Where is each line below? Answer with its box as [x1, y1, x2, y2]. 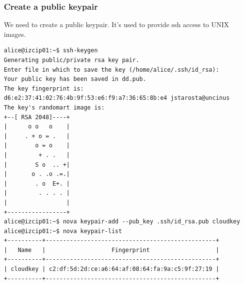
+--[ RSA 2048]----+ [4, 113, 70, 121]
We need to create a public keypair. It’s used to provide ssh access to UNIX [4, 19, 229, 30]
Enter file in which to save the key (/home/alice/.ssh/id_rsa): [4, 66, 219, 73]
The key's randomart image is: [4, 104, 105, 111]
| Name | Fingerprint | [4, 246, 219, 253]
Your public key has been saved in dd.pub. [4, 76, 146, 83]
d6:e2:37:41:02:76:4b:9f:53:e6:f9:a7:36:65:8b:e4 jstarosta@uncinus [4, 95, 230, 102]
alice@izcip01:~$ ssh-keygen [4, 47, 98, 54]
